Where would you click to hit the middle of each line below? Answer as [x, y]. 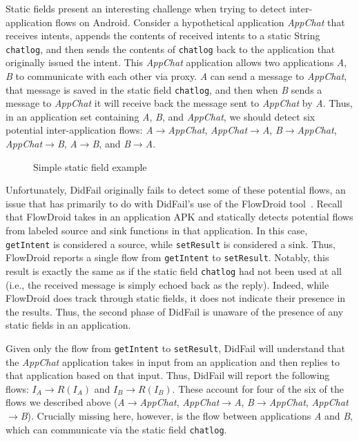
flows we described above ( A [65, 402]
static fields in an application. [68, 325]
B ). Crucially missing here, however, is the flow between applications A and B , [187, 416]
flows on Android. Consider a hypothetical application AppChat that [200, 22]
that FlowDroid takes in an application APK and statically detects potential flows [179, 217]
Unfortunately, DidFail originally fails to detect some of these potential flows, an [176, 190]
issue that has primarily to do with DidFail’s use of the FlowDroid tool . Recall [174, 203]
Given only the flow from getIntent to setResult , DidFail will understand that [176, 348]
